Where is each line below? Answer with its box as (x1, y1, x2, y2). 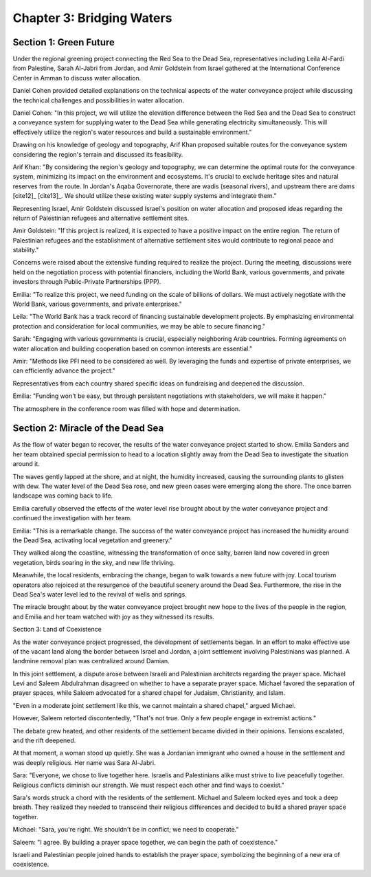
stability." (12, 246, 39, 254)
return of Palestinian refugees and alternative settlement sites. (12, 214, 189, 222)
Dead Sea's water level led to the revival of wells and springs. (12, 590, 187, 598)
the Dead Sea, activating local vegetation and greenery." (12, 536, 172, 544)
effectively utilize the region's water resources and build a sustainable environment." (12, 128, 252, 136)
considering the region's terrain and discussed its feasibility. (12, 150, 183, 158)
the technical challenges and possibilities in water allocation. (12, 96, 185, 104)
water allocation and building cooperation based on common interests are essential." (12, 344, 253, 353)
